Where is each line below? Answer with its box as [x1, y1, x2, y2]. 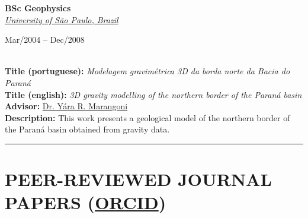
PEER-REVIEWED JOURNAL [5, 167, 272, 191]
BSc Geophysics [5, 2, 71, 14]
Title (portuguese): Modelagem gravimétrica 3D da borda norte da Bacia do [5, 65, 290, 77]
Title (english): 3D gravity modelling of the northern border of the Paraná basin [5, 88, 302, 100]
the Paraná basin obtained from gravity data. [5, 123, 170, 135]
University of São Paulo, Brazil [5, 13, 118, 26]
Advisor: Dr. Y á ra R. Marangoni [5, 100, 128, 112]
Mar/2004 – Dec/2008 [5, 33, 85, 46]
